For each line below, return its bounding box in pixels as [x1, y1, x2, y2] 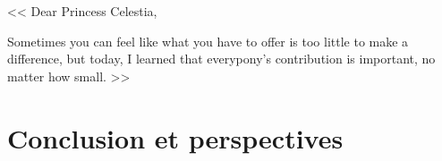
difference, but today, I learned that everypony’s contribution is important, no [7, 49, 436, 68]
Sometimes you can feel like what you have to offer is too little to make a [7, 31, 409, 50]
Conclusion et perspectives [7, 119, 344, 156]
